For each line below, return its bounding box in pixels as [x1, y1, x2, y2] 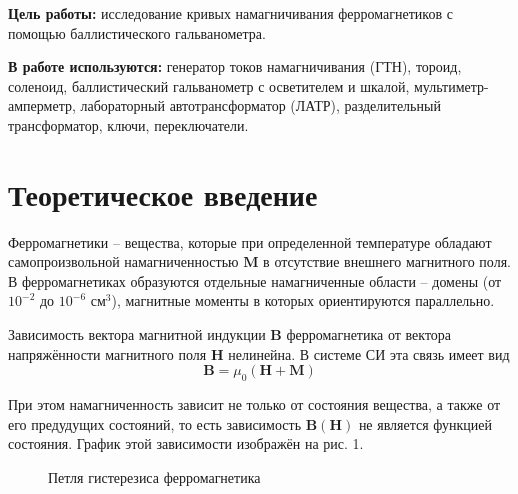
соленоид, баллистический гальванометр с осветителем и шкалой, [8, 75, 410, 96]
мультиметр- [413, 75, 489, 96]
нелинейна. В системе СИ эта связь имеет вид [228, 343, 510, 364]
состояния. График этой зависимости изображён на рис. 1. [8, 433, 364, 454]
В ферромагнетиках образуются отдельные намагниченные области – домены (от [8, 270, 502, 291]
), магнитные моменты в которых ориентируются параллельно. [111, 290, 495, 311]
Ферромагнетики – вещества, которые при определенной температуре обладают [8, 231, 492, 252]
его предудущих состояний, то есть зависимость [8, 413, 302, 434]
